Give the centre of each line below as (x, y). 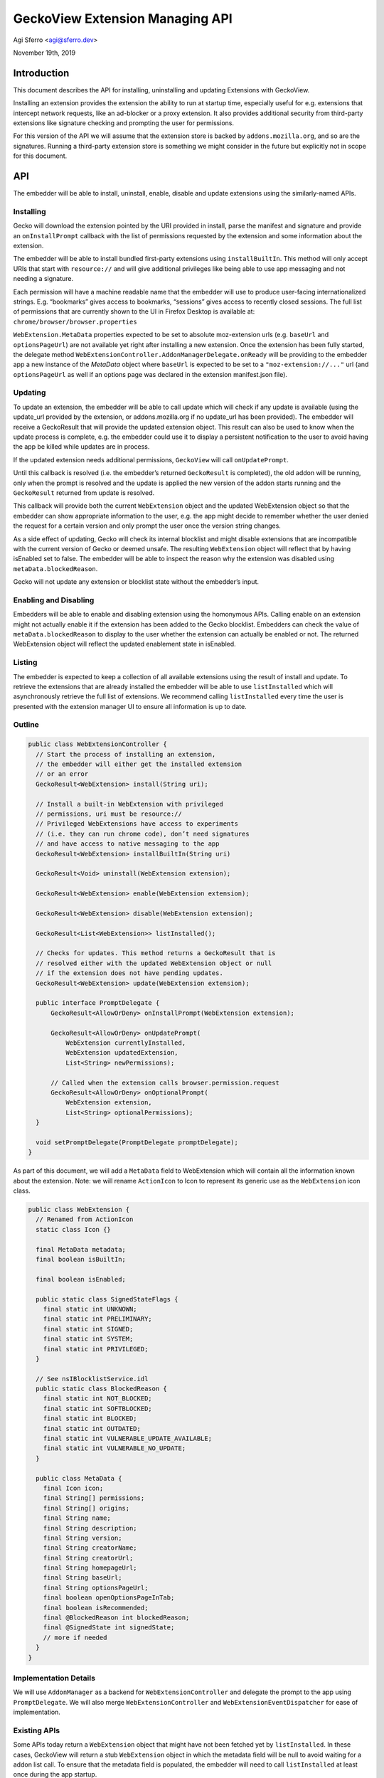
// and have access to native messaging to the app (128, 844)
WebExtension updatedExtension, (122, 1053)
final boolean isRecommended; (96, 1608)
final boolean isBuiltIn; (81, 1259)
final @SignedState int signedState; (109, 1628)
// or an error (62, 774)
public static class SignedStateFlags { (107, 1299)
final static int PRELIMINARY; (97, 1319)
